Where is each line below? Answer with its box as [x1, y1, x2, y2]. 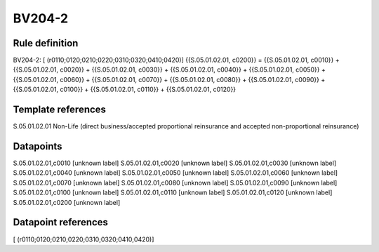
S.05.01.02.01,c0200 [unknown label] [13, 198, 121, 206]
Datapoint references [13, 216, 109, 228]
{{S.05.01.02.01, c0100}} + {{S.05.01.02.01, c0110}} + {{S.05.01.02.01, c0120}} [13, 85, 237, 94]
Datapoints [13, 140, 62, 152]
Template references [13, 104, 107, 116]
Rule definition [13, 37, 79, 49]
